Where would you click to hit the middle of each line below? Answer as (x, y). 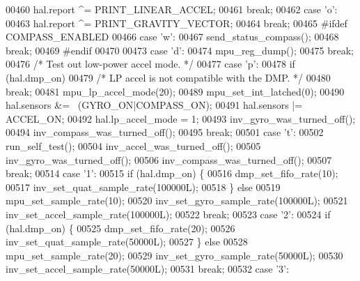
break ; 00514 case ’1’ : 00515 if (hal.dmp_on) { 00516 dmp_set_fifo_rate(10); (172, 173)
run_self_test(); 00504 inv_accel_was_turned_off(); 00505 (133, 145)
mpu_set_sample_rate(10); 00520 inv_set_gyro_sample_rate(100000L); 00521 (177, 200)
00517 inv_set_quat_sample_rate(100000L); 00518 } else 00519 (143, 187)
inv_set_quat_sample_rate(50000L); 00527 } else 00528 (127, 242)
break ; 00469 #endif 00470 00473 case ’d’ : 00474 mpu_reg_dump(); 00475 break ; (180, 50)
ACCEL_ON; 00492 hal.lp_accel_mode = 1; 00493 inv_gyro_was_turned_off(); (181, 118)
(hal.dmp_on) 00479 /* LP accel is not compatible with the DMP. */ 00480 (168, 77)
